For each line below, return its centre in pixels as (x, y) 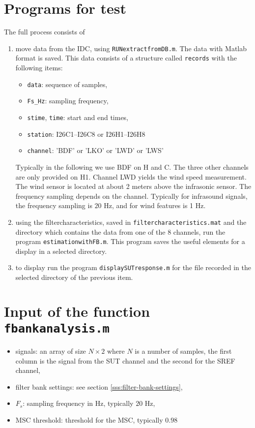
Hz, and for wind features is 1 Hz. (155, 205)
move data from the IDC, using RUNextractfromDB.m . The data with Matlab (131, 48)
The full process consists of (44, 32)
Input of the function (77, 311)
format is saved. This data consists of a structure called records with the (126, 58)
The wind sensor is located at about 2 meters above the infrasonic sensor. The (133, 186)
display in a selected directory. (61, 251)
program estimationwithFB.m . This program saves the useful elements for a (130, 241)
